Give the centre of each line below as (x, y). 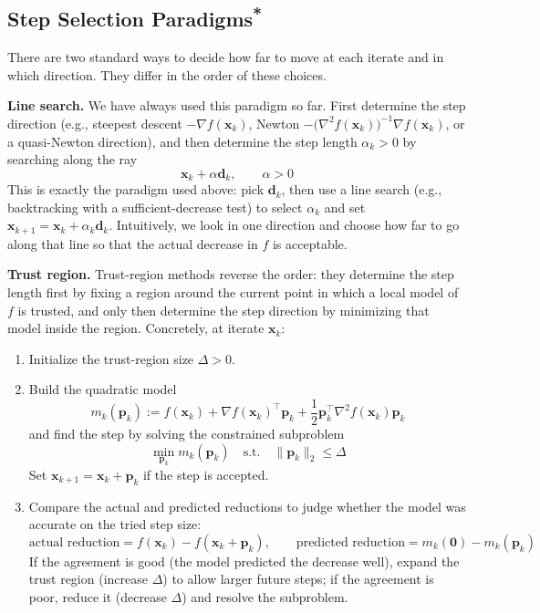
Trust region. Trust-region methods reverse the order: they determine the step (231, 274)
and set (345, 207)
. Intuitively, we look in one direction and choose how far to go (284, 225)
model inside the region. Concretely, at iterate (136, 328)
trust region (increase (88, 579)
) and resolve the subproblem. (265, 597)
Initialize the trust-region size (111, 358)
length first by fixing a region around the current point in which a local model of (233, 292)
